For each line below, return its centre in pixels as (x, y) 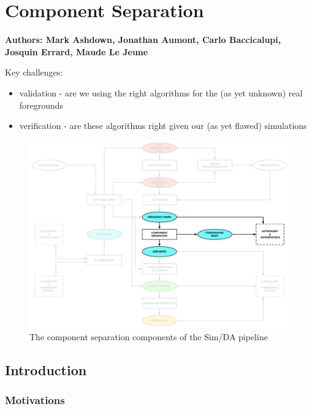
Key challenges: (34, 72)
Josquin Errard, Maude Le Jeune (77, 51)
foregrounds (41, 105)
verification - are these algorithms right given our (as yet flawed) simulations (163, 126)
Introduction (46, 369)
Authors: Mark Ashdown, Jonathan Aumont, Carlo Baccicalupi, (143, 40)
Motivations (35, 400)
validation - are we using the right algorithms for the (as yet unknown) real (161, 92)
